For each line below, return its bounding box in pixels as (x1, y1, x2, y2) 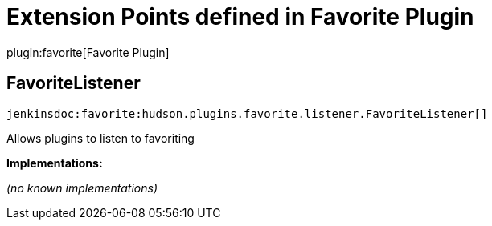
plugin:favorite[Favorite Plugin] (6, 45, 170, 59)
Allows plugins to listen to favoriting (6, 131, 195, 145)
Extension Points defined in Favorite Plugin (6, 3, 474, 30)
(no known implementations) (6, 180, 158, 195)
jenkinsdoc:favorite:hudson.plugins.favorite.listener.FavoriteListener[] (6, 107, 488, 120)
